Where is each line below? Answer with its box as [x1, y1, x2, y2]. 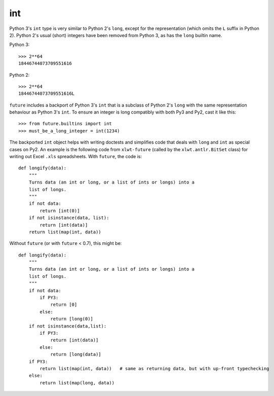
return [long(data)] [50, 351, 101, 357]
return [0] [50, 302, 77, 308]
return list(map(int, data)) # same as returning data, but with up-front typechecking [40, 366, 269, 371]
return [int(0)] [40, 208, 80, 213]
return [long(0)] [50, 316, 94, 322]
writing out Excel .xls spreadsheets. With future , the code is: [9, 154, 142, 160]
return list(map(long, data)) [40, 380, 115, 385]
